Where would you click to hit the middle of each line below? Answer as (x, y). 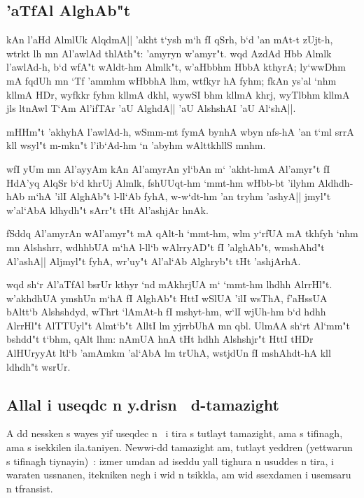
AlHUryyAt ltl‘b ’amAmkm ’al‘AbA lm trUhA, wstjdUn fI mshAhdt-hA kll (169, 353)
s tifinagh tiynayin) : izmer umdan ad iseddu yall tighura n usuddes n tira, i (170, 461)
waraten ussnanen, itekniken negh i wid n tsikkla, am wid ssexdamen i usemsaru (179, 475)
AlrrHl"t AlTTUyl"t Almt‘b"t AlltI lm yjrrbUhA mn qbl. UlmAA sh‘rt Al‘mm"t (178, 325)
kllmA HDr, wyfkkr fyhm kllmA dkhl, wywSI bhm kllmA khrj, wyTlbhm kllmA (178, 94)
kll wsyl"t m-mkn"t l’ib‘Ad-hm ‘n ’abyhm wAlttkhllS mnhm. (136, 145)
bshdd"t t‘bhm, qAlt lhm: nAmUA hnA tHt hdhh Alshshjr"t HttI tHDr (160, 339)
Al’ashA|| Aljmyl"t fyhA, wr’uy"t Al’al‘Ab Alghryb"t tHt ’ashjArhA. (154, 261)
